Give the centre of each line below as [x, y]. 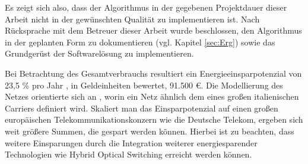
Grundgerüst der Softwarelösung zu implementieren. [99, 53]
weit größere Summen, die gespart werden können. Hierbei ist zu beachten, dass [150, 131]
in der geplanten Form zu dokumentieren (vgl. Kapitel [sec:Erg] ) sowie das [140, 42]
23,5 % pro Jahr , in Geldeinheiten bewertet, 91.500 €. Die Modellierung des [144, 85]
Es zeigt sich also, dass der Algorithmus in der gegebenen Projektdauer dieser [146, 7]
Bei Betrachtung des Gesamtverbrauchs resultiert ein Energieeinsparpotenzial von [153, 73]
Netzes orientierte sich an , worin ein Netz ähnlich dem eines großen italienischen [152, 96]
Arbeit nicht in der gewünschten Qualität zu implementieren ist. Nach [132, 19]
